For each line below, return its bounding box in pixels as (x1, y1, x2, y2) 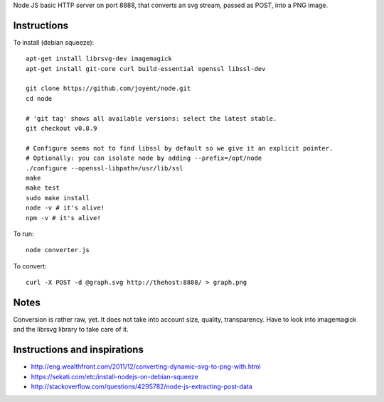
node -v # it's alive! (26, 204, 105, 212)
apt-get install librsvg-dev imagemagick (26, 55, 172, 63)
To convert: (13, 261, 47, 270)
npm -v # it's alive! (26, 214, 101, 222)
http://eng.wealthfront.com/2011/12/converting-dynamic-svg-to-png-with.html (31, 362, 261, 371)
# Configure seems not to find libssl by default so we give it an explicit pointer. (26, 144, 334, 152)
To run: (13, 229, 35, 238)
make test (26, 184, 60, 192)
